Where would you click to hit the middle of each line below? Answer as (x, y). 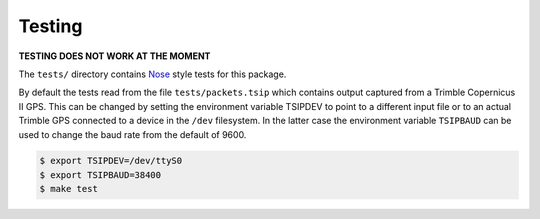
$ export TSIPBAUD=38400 (100, 174)
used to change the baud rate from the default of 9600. (132, 134)
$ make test (69, 189)
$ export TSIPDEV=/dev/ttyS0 (111, 161)
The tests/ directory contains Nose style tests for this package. (152, 74)
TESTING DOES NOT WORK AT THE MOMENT (114, 56)
